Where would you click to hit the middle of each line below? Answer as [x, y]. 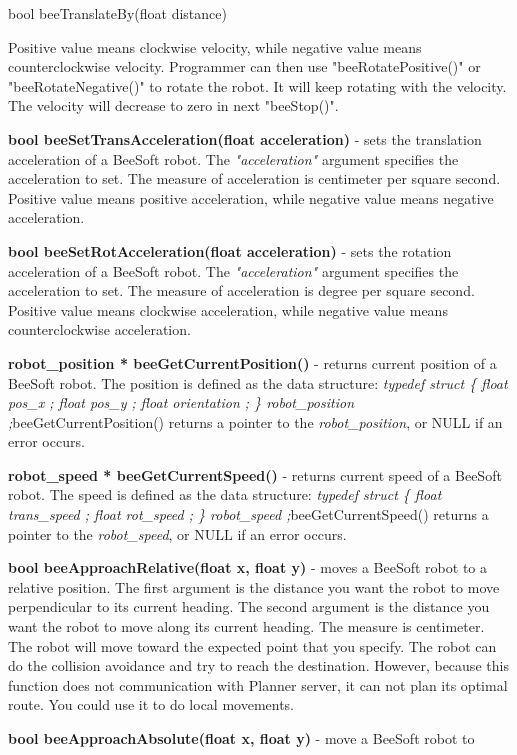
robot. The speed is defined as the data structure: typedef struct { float [225, 494]
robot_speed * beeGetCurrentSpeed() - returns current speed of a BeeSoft [255, 474]
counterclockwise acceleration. [99, 329]
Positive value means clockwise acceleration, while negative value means [228, 309]
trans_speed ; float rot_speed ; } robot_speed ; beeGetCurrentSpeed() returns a [248, 514]
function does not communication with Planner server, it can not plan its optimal [258, 684]
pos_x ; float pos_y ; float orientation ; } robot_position [181, 402]
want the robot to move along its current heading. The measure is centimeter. [246, 626]
